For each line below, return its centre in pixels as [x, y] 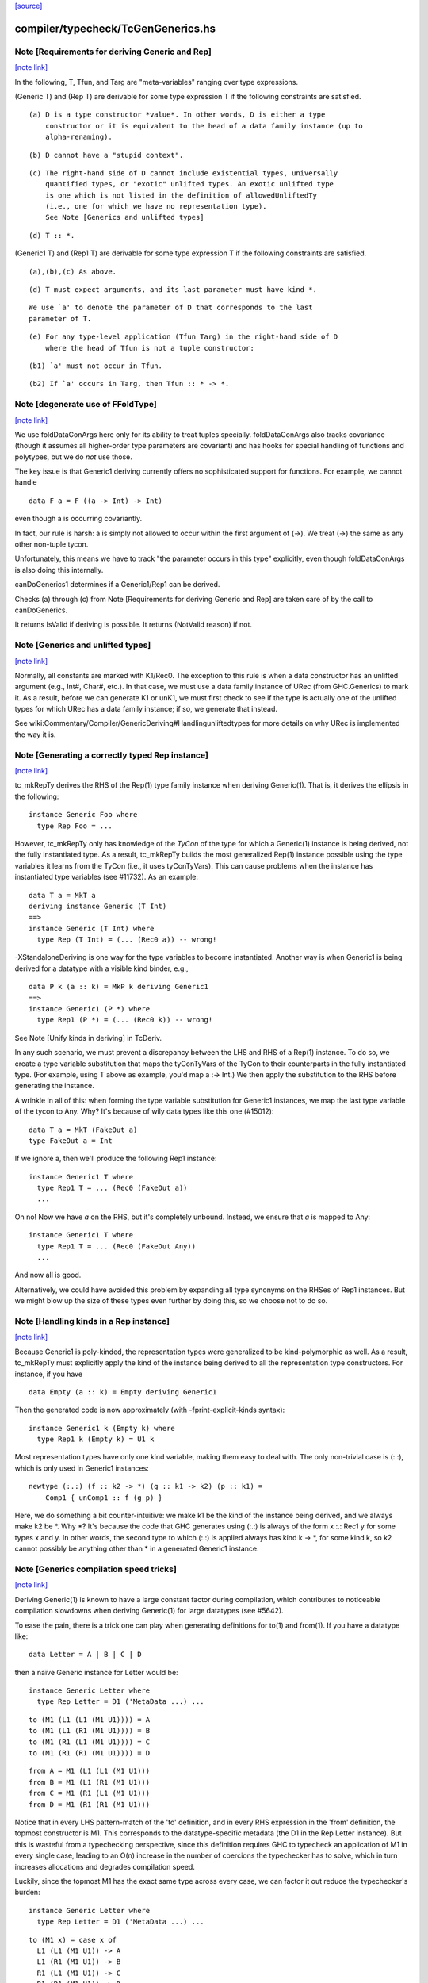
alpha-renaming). [78, 137]
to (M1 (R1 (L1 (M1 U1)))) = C [90, 1742]
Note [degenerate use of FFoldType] [86, 405]
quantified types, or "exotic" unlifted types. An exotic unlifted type [189, 184]
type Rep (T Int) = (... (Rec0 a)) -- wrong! [127, 940]
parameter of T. [60, 318]
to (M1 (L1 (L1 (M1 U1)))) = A [90, 1720]
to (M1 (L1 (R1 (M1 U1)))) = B [90, 1731]
